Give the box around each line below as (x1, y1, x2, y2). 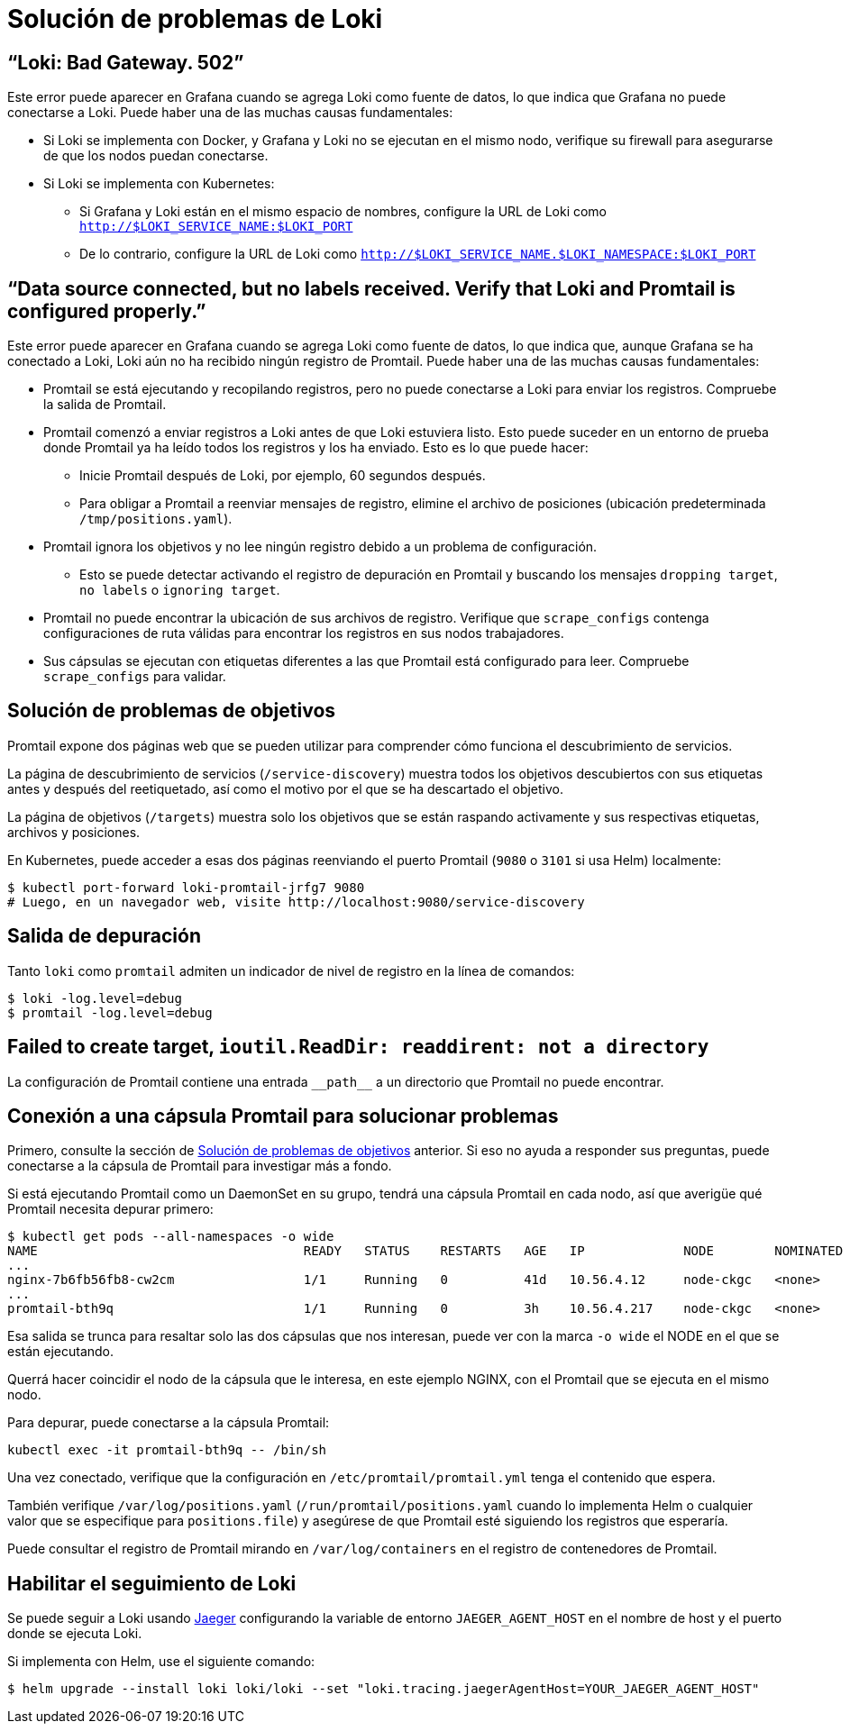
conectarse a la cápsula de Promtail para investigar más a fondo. (7, 1158, 392, 1174)
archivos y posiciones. (7, 824, 141, 840)
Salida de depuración (7, 925, 201, 948)
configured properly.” (7, 299, 206, 323)
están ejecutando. (7, 1344, 114, 1360)
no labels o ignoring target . (79, 582, 280, 598)
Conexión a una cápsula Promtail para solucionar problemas (7, 1104, 559, 1127)
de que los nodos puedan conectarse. (43, 148, 269, 164)
